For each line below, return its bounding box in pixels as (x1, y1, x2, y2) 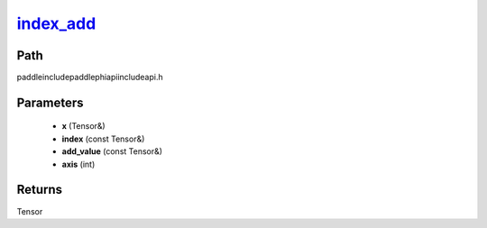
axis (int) (61, 159, 96, 169)
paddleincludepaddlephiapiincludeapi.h (16, 72, 163, 83)
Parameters (16, 95, 84, 110)
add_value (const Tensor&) (61, 146, 162, 157)
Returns (16, 182, 63, 197)
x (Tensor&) (61, 121, 106, 132)
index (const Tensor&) (61, 133, 145, 144)
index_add (16, 14, 96, 33)
